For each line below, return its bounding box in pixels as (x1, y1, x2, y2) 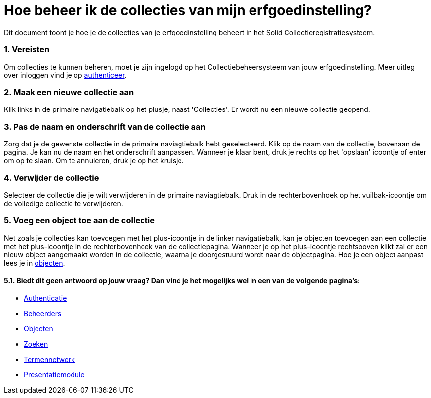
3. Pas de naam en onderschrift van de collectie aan (4, 121, 206, 132)
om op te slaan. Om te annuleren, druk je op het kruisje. (4, 156, 184, 165)
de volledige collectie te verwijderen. (4, 199, 123, 208)
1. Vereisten (4, 44, 50, 55)
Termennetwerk (24, 355, 75, 363)
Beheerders (24, 309, 62, 318)
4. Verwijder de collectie (4, 173, 99, 183)
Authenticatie (24, 293, 67, 302)
